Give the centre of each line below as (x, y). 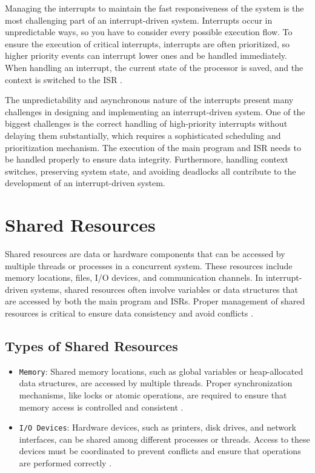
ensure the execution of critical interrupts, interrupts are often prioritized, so (148, 43)
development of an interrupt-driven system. (85, 183)
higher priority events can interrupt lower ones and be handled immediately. (146, 55)
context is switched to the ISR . (64, 79)
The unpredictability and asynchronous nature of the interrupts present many (149, 100)
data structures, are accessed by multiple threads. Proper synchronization (156, 383)
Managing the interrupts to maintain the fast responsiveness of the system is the (154, 8)
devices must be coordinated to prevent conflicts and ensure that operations (160, 451)
